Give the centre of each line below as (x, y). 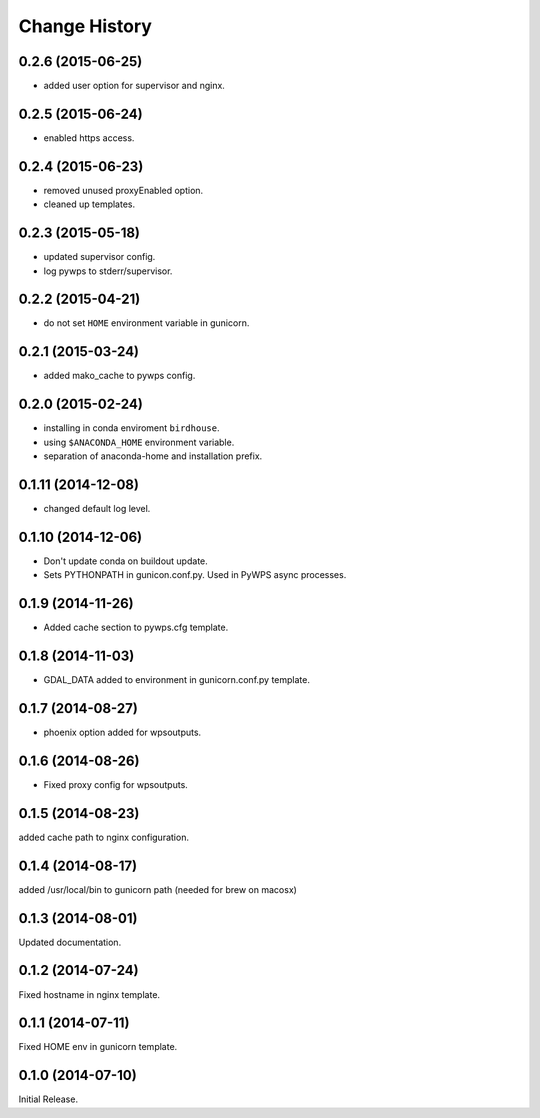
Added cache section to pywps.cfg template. (136, 627)
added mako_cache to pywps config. (119, 376)
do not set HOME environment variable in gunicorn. (146, 323)
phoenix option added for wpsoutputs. (122, 732)
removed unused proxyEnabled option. (123, 190)
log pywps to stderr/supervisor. (108, 271)
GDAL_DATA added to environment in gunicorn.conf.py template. (176, 680)
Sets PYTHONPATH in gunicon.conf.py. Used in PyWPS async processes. (195, 575)
